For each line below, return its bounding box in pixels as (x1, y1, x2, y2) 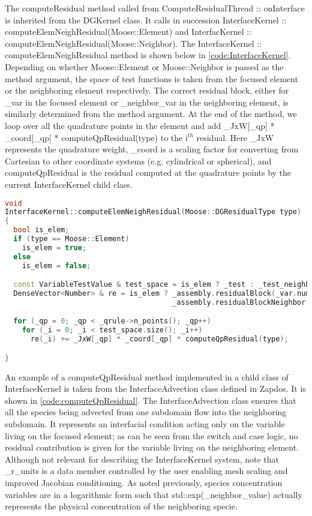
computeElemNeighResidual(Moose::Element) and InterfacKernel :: (5, 25, 252, 38)
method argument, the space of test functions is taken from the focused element (5, 72, 298, 85)
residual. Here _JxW (196, 131, 274, 143)
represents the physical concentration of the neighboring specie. (5, 500, 238, 512)
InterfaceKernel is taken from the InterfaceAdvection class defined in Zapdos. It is (5, 382, 306, 395)
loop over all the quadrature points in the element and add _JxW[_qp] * (5, 119, 275, 131)
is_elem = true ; (22, 243, 87, 252)
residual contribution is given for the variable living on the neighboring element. (5, 441, 299, 454)
